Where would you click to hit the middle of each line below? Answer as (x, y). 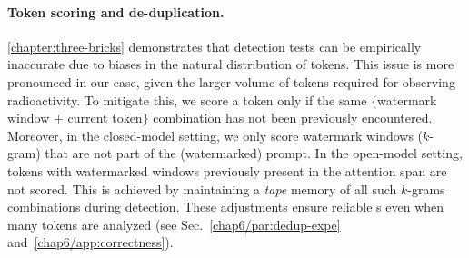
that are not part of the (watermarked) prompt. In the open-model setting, (254, 153)
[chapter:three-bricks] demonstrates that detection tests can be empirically (215, 46)
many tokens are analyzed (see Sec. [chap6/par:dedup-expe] (174, 224)
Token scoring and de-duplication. (116, 11)
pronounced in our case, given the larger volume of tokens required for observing (231, 81)
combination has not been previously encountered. (293, 118)
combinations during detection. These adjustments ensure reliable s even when (226, 207)
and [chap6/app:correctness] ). (90, 242)
